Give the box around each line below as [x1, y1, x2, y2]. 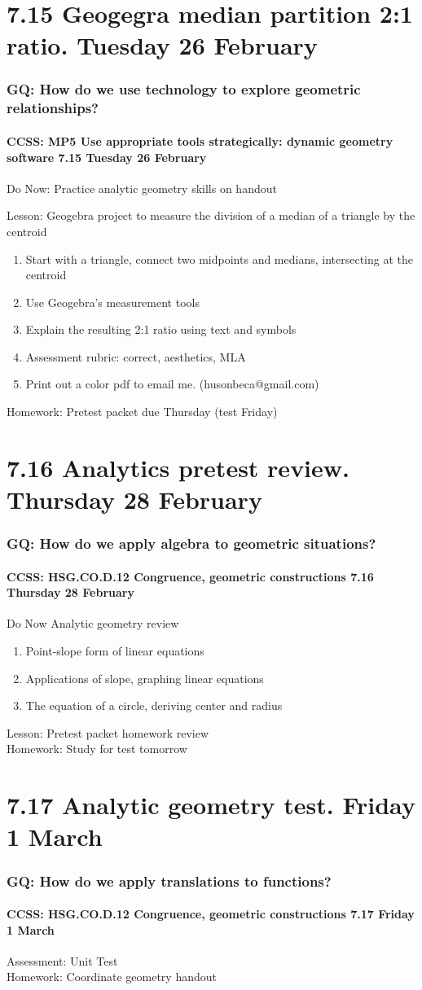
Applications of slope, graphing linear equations [25, 669, 264, 686]
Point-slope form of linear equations [25, 642, 204, 659]
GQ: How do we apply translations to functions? [7, 870, 332, 891]
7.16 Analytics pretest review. [7, 450, 350, 484]
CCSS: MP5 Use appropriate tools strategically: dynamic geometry [7, 132, 393, 149]
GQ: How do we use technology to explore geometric [7, 79, 361, 99]
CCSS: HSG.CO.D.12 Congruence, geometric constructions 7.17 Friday [7, 905, 415, 922]
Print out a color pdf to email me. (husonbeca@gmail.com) [25, 375, 319, 392]
